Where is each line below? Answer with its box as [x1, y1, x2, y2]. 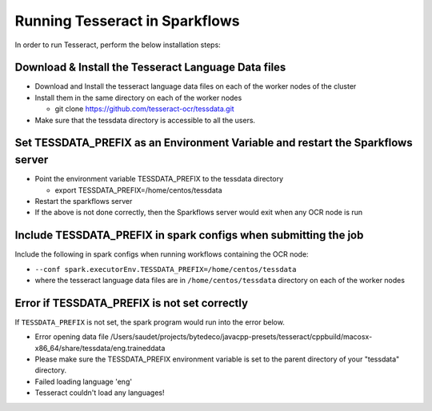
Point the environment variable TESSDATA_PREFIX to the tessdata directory [34, 174, 284, 184]
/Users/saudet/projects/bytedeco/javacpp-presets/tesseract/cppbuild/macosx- [110, 332, 373, 341]
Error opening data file [34, 332, 110, 341]
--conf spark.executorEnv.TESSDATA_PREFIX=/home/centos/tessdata [34, 265, 297, 273]
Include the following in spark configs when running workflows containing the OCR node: [14, 249, 309, 259]
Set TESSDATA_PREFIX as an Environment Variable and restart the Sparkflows [14, 136, 413, 150]
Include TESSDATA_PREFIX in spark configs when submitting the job [14, 229, 364, 242]
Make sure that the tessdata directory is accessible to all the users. [34, 115, 256, 125]
